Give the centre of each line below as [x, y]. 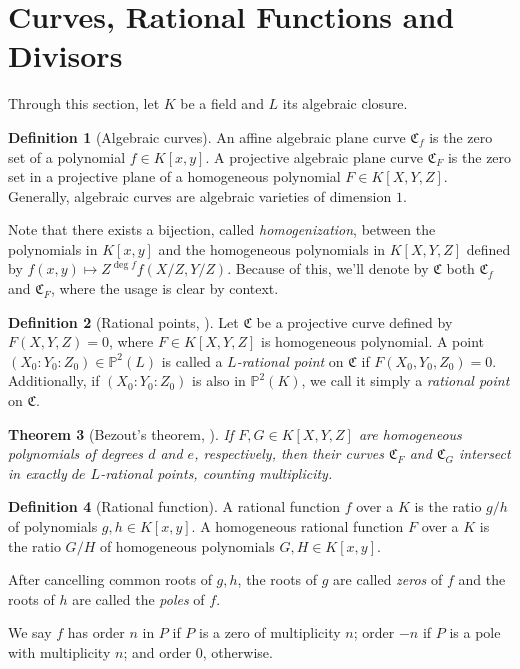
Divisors [65, 55]
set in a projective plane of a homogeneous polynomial [174, 176]
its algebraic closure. [345, 103]
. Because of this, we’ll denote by [328, 268]
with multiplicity [59, 651]
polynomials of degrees [76, 453]
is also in [219, 380]
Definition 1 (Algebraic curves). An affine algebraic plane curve [207, 136]
